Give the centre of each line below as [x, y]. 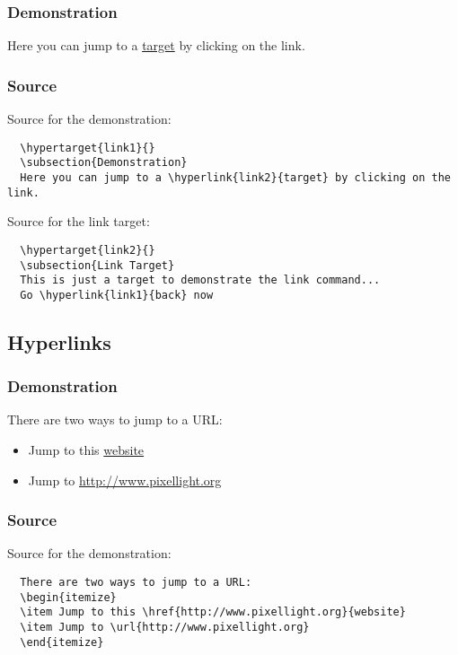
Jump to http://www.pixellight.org [125, 480]
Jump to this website [86, 450]
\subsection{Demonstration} [104, 163]
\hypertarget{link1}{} [88, 148]
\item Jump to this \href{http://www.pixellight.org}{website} [213, 612]
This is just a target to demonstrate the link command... [200, 280]
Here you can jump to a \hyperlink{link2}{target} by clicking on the [235, 177]
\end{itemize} [62, 642]
